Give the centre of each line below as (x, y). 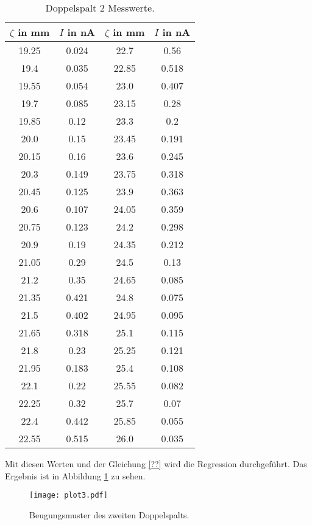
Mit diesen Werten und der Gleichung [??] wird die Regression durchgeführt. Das (156, 464)
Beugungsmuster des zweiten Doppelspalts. (109, 514)
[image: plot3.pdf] (69, 495)
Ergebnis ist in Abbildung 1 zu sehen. (75, 475)
